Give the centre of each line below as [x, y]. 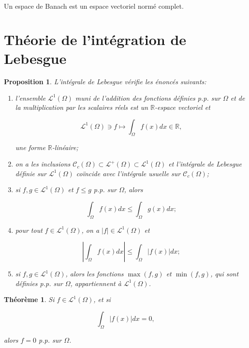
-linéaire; [65, 147]
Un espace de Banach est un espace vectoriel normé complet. [94, 6]
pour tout [29, 230]
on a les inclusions [43, 164]
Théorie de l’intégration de [95, 39]
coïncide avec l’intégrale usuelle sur [128, 173]
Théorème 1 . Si [29, 299]
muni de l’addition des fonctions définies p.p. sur [148, 98]
